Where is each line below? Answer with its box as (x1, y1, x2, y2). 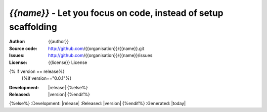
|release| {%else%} (48, 84, 89, 90)
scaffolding (9, 21, 57, 32)
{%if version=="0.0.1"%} (21, 75, 72, 81)
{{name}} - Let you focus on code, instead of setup (9, 7, 223, 18)
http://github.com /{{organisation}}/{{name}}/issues (48, 53, 153, 58)
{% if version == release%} (9, 68, 65, 74)
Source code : (9, 45, 38, 52)
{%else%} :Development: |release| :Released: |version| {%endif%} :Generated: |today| (9, 101, 186, 107)
